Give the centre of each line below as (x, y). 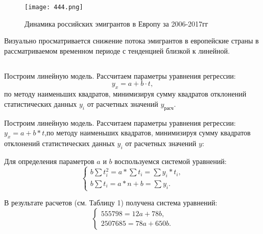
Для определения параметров (49, 161)
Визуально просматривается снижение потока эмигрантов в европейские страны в (131, 41)
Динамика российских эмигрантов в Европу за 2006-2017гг (116, 23)
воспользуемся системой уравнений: (171, 161)
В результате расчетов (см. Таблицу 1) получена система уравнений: (111, 203)
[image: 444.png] (54, 7)
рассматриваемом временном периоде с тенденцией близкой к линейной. (117, 50)
